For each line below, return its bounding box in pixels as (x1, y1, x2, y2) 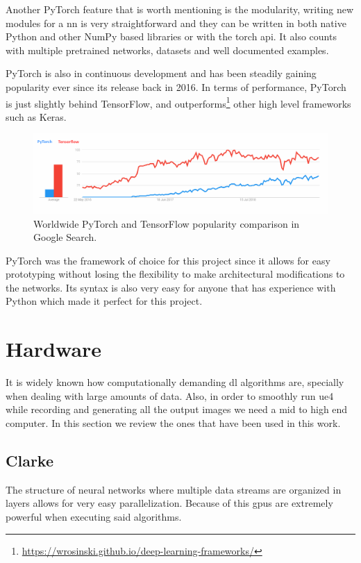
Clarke (6, 449, 53, 471)
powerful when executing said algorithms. (6, 509, 182, 523)
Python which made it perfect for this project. (6, 294, 203, 308)
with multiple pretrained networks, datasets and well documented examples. (6, 42, 329, 57)
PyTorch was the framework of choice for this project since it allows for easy (6, 253, 330, 267)
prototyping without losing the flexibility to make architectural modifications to (6, 267, 345, 281)
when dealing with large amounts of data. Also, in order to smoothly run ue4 (6, 388, 334, 403)
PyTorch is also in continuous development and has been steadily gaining (6, 66, 317, 81)
